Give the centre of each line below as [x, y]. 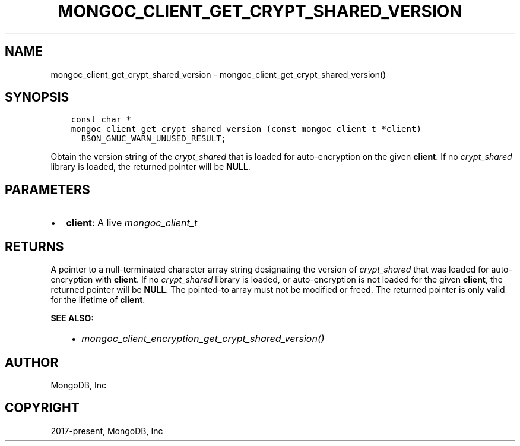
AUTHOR [32, 362]
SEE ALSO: [72, 318]
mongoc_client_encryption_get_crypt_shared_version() [203, 339]
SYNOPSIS [37, 97]
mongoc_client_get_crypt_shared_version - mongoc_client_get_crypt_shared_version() [218, 74]
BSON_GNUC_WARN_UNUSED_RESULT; [154, 139]
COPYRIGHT [42, 408]
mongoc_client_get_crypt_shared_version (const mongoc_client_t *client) [246, 129]
